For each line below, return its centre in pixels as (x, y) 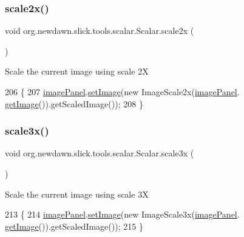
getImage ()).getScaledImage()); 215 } (74, 226)
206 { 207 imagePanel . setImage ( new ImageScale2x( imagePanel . (122, 92)
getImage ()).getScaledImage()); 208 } (74, 103)
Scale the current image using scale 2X (77, 71)
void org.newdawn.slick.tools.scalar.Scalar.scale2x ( (100, 31)
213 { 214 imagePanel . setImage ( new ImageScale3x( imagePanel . (122, 214)
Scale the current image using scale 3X (77, 194)
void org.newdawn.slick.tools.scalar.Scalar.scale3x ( (100, 153)
